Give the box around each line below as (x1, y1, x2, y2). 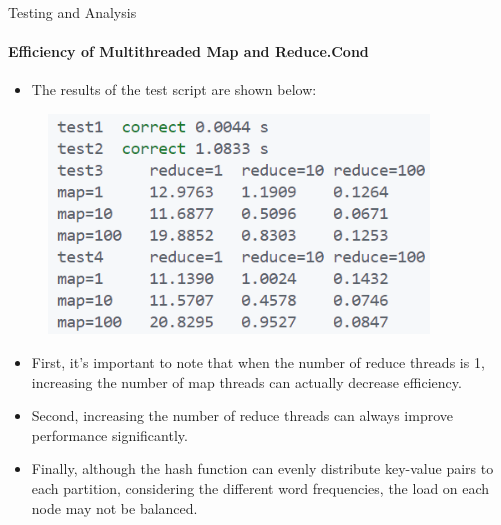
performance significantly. (31, 424, 188, 445)
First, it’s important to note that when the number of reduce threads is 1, (31, 352, 485, 373)
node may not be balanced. (31, 497, 198, 518)
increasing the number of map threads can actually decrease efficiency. (31, 371, 462, 392)
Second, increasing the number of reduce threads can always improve (31, 405, 453, 426)
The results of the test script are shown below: (31, 79, 317, 100)
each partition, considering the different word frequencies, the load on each (31, 477, 490, 498)
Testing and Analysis (8, 2, 137, 22)
